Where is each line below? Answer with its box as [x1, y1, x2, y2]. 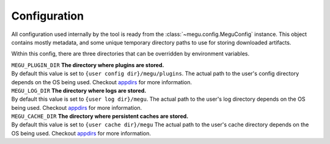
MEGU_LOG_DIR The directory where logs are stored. [11, 87, 147, 94]
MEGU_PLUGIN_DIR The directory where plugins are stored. [11, 61, 164, 68]
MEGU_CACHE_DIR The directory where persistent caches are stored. [11, 113, 189, 120]
